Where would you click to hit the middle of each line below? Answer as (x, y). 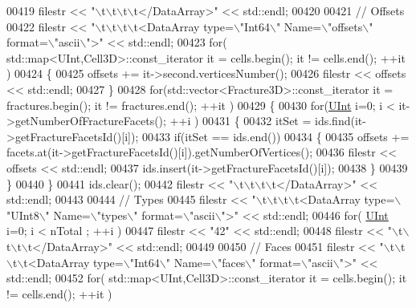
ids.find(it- (341, 121)
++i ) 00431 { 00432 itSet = (241, 121)
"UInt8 (23, 215)
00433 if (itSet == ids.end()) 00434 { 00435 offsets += (275, 136)
